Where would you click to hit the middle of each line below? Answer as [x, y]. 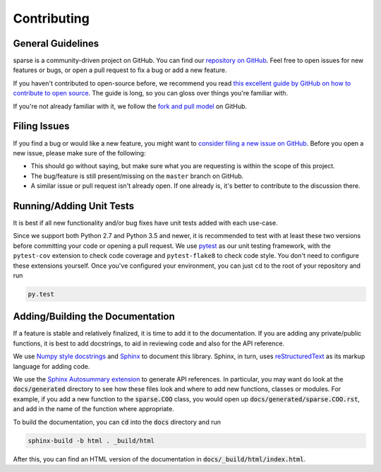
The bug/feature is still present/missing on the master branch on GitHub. [137, 176]
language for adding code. [52, 366]
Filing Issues [41, 126]
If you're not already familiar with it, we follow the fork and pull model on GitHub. [130, 106]
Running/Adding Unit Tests [74, 206]
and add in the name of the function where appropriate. [93, 409]
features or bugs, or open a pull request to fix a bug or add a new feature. [120, 70]
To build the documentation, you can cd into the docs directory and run [117, 422]
